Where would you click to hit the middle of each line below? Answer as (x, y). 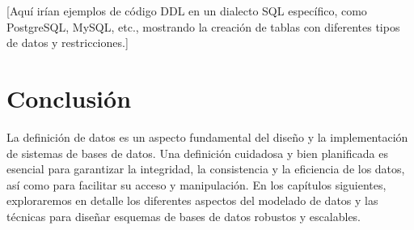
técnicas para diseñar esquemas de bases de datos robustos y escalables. (184, 216)
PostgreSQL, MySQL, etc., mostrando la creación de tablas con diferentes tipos (203, 26)
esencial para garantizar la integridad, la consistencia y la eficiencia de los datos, (206, 169)
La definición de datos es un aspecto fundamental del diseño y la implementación (207, 136)
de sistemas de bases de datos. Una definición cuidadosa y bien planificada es (197, 153)
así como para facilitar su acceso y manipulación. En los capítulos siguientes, (196, 184)
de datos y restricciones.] (68, 43)
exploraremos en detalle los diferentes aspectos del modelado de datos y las (192, 200)
